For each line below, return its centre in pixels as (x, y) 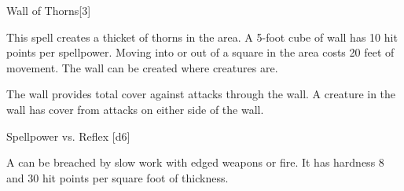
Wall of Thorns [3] (49, 10)
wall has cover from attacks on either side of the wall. (135, 109)
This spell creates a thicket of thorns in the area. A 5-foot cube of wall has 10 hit (202, 37)
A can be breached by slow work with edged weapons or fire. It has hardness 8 (195, 162)
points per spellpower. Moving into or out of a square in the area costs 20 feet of (200, 52)
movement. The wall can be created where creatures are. (142, 67)
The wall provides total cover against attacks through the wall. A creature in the (201, 94)
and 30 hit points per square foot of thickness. (118, 177)
